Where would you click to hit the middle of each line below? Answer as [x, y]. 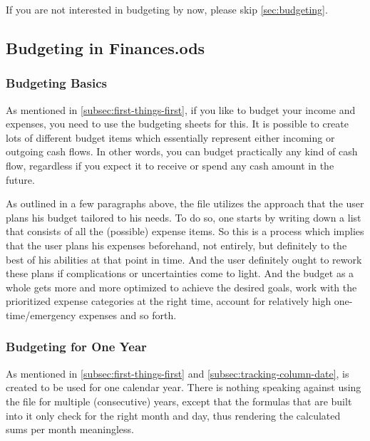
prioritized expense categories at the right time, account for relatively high [169, 301]
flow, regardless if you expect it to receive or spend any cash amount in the [170, 165]
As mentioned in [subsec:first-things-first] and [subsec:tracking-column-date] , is [178, 373]
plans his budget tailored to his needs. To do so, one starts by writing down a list [184, 217]
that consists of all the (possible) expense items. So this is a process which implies [185, 231]
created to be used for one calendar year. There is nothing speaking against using [184, 387]
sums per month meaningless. [70, 429]
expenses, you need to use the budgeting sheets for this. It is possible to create [177, 124]
